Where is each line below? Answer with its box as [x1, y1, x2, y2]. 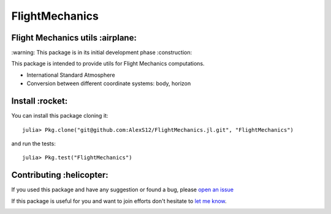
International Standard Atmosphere [26, 71, 116, 78]
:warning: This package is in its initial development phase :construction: [11, 49, 192, 56]
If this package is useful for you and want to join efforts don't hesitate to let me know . [11, 197, 227, 205]
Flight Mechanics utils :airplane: [11, 32, 137, 43]
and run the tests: [11, 140, 56, 147]
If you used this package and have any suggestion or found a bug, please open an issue [11, 186, 234, 193]
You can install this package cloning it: [11, 112, 108, 120]
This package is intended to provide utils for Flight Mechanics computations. [11, 60, 205, 67]
